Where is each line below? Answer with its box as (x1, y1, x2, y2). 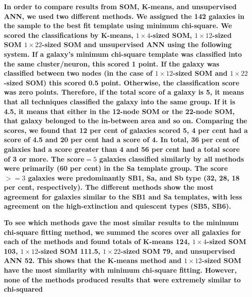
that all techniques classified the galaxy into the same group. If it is (4, 96, 235, 106)
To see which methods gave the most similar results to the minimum (4, 217, 239, 228)
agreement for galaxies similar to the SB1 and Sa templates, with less (4, 191, 242, 201)
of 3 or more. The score (4, 153, 84, 164)
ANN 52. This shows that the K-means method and (4, 255, 182, 265)
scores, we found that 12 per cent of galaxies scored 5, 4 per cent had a (4, 125, 248, 135)
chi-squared (4, 284, 43, 294)
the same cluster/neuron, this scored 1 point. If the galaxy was (4, 58, 219, 68)
